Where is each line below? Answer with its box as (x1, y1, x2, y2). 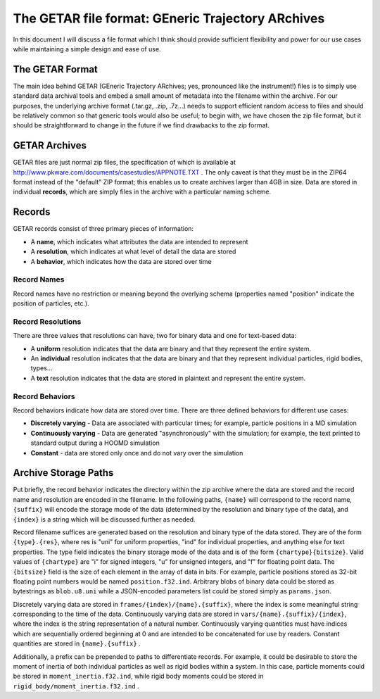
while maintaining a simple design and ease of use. (13, 44, 161, 53)
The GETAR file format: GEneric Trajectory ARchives (13, 11, 325, 26)
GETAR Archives (13, 139, 87, 151)
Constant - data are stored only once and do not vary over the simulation (30, 448, 243, 457)
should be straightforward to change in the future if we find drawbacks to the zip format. (13, 121, 270, 130)
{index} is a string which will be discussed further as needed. (13, 515, 196, 524)
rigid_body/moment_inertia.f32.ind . (13, 681, 140, 690)
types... (30, 364, 53, 372)
